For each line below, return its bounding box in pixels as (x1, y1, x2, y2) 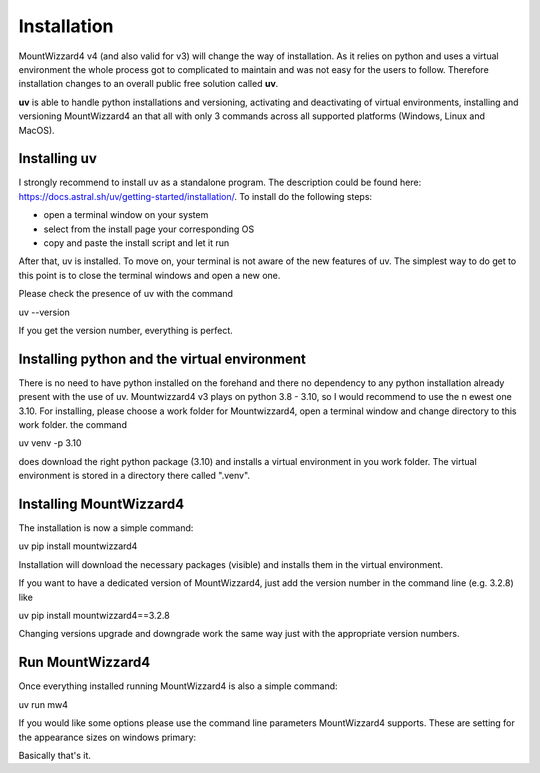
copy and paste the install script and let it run (43, 236, 230, 249)
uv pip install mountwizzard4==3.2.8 (18, 610, 170, 622)
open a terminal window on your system (43, 209, 209, 221)
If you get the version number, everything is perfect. (18, 324, 234, 336)
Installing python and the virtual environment (18, 350, 307, 367)
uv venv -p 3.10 (18, 437, 82, 449)
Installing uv (18, 150, 97, 167)
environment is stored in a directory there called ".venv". (18, 470, 250, 482)
